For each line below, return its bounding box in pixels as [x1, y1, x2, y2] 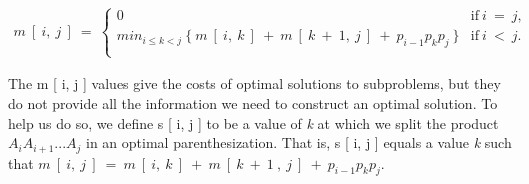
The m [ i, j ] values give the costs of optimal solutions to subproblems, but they [8, 73, 501, 94]
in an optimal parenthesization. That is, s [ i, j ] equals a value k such [86, 132, 512, 153]
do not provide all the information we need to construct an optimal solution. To [8, 93, 498, 114]
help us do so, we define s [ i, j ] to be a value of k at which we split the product [8, 112, 499, 133]
